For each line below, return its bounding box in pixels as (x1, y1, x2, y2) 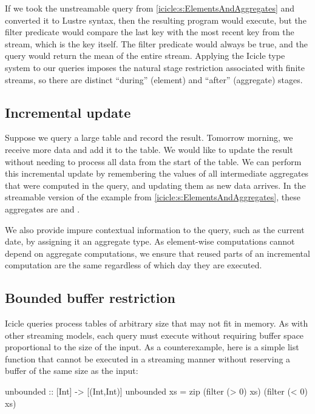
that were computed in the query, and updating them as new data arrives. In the (5, 178, 306, 191)
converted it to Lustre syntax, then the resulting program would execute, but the (5, 13, 307, 26)
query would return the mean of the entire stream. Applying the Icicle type (5, 49, 285, 62)
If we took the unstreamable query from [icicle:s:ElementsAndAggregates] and (5, 2, 295, 14)
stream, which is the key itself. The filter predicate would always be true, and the (5, 37, 308, 50)
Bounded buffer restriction (5, 288, 175, 307)
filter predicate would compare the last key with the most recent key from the (5, 25, 294, 38)
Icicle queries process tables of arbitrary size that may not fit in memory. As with (5, 317, 308, 330)
